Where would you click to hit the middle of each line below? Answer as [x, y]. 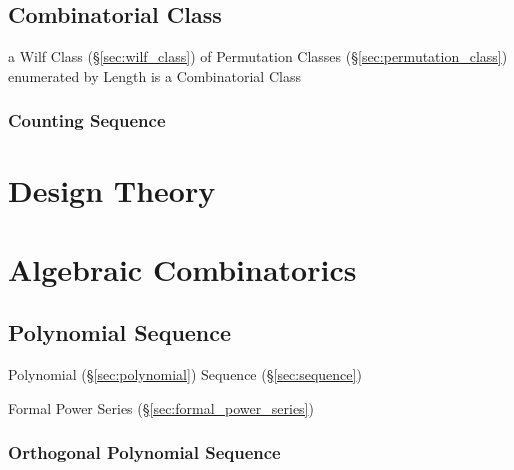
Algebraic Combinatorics [182, 268]
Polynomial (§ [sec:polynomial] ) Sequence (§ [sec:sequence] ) [185, 374]
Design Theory [112, 190]
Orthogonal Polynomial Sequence [144, 452]
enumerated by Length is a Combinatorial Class [154, 75]
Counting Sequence [87, 120]
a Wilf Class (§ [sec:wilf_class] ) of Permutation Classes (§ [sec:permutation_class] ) [258, 56]
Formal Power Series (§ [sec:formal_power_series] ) [161, 407]
